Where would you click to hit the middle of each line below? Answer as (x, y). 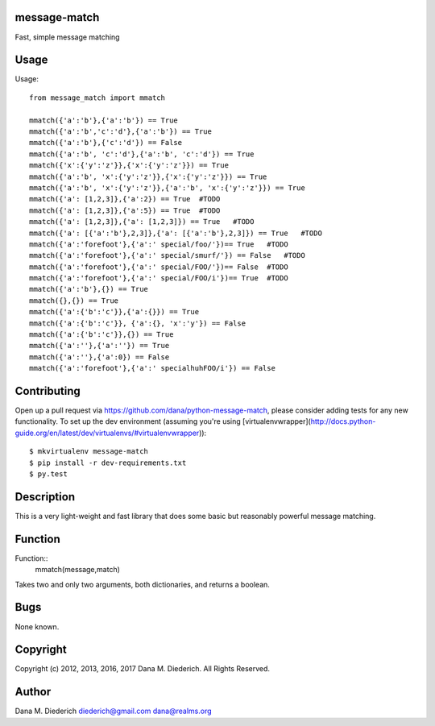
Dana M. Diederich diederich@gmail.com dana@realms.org (114, 711)
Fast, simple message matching (67, 37)
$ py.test (48, 474)
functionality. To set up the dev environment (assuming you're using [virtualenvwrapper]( (163, 421)
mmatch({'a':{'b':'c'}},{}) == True (101, 335)
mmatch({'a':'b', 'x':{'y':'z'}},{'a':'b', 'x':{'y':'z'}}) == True (167, 188)
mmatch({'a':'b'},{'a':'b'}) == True (104, 120)
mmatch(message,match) (78, 570)
